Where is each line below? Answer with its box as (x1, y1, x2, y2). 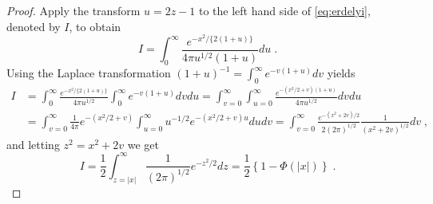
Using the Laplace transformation (6, 65, 171, 81)
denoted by (6, 18, 61, 34)
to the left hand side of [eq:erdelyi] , (198, 2, 371, 18)
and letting (6, 135, 60, 152)
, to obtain (69, 18, 121, 34)
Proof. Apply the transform (6, 2, 141, 18)
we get (127, 135, 159, 152)
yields (327, 65, 356, 81)
